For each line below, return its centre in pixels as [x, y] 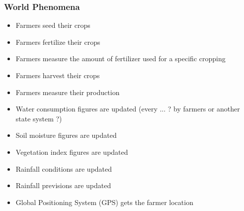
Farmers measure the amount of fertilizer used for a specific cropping [121, 58]
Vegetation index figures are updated [72, 152]
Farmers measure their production [68, 92]
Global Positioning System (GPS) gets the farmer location [104, 202]
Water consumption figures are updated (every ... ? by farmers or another [128, 109]
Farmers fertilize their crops [58, 42]
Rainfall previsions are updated [63, 185]
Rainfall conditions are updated [64, 168]
